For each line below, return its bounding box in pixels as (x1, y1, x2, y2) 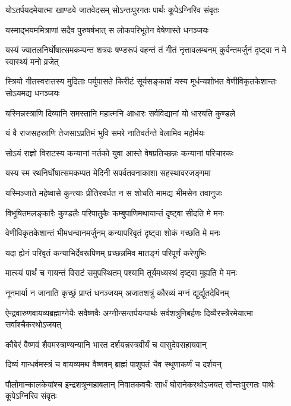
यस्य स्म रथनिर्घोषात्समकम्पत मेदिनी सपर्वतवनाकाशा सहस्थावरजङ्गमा (5, 166, 211, 179)
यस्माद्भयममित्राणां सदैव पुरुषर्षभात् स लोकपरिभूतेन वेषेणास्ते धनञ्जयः (5, 23, 209, 36)
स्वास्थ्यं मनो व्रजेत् (5, 55, 59, 67)
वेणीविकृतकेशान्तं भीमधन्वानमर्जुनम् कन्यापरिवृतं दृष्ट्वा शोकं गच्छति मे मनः (5, 226, 220, 239)
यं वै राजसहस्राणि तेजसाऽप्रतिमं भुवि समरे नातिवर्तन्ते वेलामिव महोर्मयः (5, 127, 205, 139)
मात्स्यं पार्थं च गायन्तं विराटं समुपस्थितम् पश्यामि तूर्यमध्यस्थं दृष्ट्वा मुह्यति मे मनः (5, 266, 237, 279)
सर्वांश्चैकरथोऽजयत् (5, 318, 61, 331)
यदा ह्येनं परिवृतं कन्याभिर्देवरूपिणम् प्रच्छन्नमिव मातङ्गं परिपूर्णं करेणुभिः (5, 246, 207, 259)
